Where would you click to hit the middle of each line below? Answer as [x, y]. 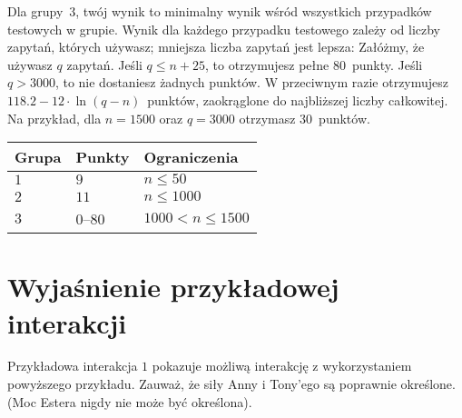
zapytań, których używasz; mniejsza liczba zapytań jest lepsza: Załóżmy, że [216, 47]
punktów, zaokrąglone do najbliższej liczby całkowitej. [298, 100]
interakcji [67, 322]
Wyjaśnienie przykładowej [173, 287]
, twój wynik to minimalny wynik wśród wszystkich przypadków [254, 11]
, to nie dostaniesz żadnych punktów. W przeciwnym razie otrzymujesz [252, 82]
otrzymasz [267, 118]
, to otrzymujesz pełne [267, 64]
